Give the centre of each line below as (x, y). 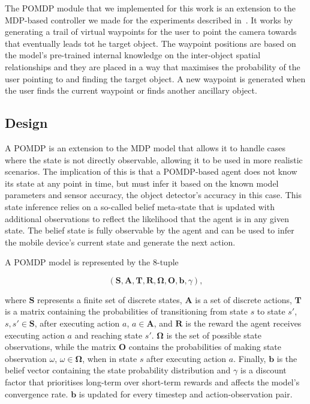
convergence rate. (37, 393)
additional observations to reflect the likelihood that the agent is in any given (147, 218)
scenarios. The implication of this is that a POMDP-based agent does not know (151, 171)
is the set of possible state (214, 335)
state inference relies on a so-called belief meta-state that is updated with (140, 206)
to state (271, 311)
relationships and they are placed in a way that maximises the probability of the (153, 66)
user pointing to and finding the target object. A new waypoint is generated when (155, 78)
